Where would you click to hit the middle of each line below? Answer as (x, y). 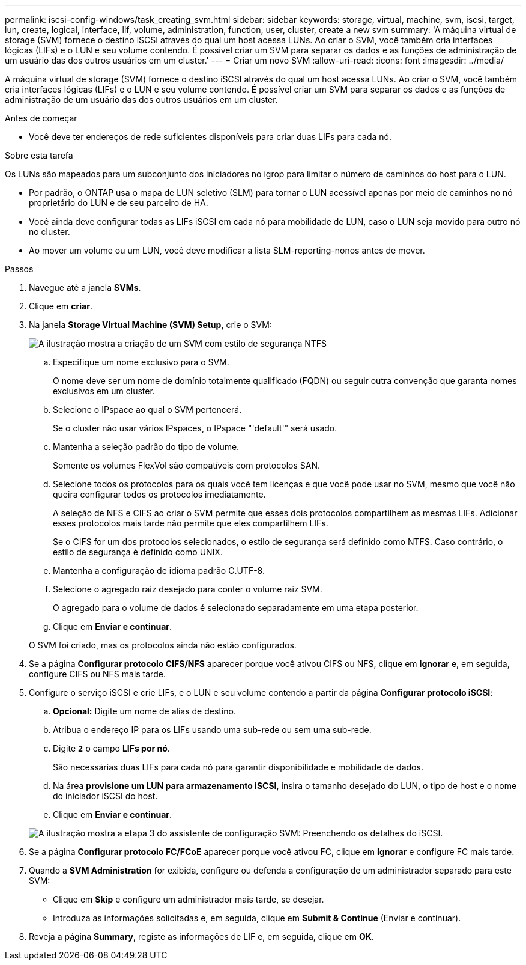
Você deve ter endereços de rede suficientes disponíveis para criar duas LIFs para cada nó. (210, 137)
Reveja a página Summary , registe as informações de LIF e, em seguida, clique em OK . (201, 936)
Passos (19, 269)
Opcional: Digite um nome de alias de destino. (144, 711)
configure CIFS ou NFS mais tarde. (97, 674)
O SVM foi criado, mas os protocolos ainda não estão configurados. (163, 645)
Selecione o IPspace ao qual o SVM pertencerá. (147, 409)
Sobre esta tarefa (39, 155)
